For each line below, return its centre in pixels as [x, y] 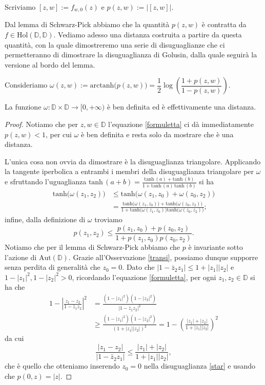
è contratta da [224, 24]
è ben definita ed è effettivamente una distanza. [181, 107]
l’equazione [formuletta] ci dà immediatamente [181, 124]
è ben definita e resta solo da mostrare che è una [157, 134]
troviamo [108, 219]
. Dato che [138, 267]
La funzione [23, 107]
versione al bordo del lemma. [50, 64]
